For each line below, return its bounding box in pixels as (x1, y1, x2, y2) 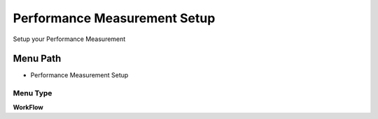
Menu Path (13, 53, 62, 65)
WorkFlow (13, 103, 43, 111)
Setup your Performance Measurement (13, 35, 126, 43)
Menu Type (13, 88, 52, 98)
